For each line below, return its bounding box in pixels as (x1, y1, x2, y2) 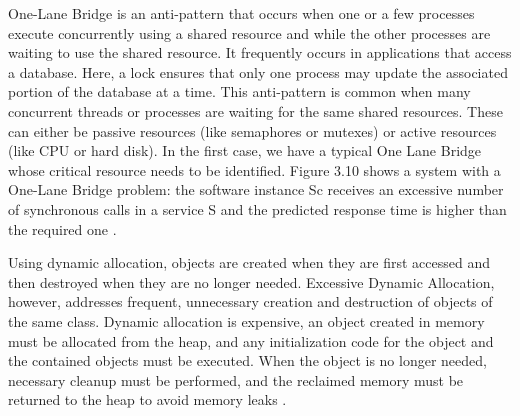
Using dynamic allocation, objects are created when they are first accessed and (8, 252, 490, 273)
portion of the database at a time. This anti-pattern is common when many (8, 81, 471, 102)
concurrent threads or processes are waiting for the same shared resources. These (8, 100, 503, 121)
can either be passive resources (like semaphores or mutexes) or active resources (8, 120, 497, 141)
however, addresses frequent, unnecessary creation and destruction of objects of (8, 291, 493, 312)
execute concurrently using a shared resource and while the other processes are (8, 22, 491, 43)
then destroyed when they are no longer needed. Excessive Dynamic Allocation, (8, 271, 495, 292)
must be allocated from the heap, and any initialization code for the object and (8, 330, 494, 351)
